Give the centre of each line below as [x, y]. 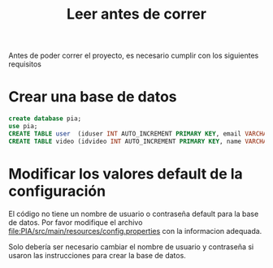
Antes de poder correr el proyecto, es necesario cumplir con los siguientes [134, 56]
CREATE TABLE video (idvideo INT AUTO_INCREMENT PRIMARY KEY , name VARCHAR [139, 141]
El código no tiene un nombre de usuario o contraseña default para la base [134, 214]
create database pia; [45, 119]
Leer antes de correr [136, 14]
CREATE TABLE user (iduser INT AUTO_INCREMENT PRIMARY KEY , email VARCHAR [139, 134]
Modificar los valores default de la [126, 173]
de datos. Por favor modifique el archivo [76, 222]
